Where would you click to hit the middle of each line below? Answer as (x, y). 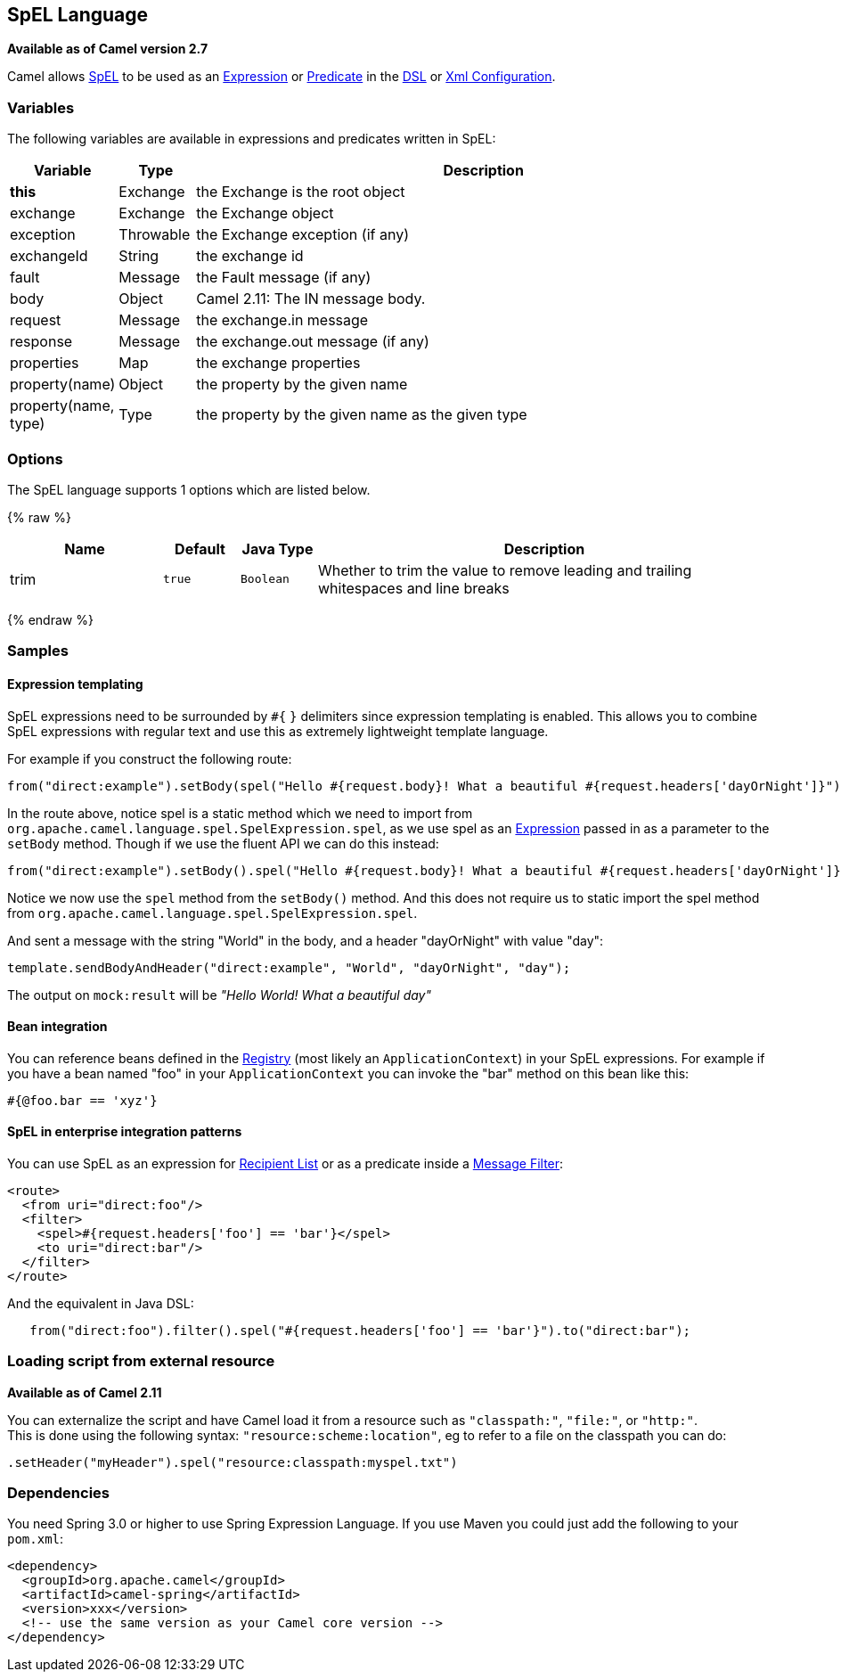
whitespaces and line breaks (414, 588)
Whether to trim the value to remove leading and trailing (505, 570)
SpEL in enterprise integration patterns (125, 1132)
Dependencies (59, 1493)
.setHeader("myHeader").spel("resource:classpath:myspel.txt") (233, 1462)
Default (200, 549)
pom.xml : (36, 1539)
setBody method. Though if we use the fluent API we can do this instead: (223, 843)
